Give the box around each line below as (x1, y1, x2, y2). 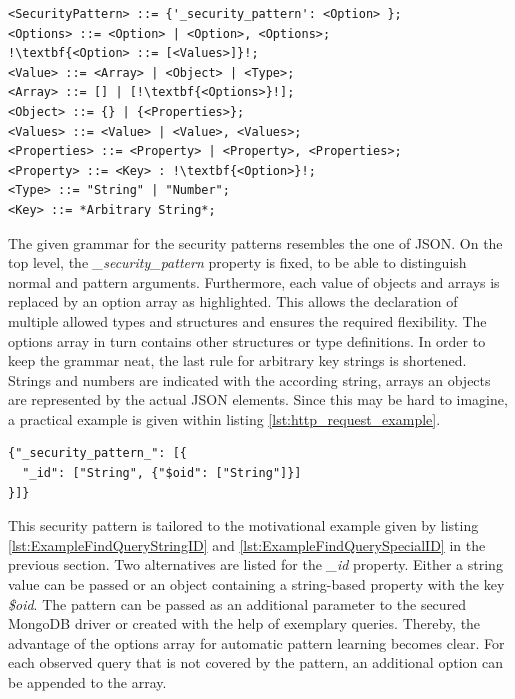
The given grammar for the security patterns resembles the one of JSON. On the (8, 232, 503, 253)
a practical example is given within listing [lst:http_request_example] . (8, 408, 441, 429)
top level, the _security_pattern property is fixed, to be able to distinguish (8, 252, 467, 273)
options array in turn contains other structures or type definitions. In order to (8, 330, 486, 351)
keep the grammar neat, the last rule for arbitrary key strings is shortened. (8, 350, 467, 371)
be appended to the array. (8, 672, 167, 692)
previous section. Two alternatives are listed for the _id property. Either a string (8, 554, 503, 575)
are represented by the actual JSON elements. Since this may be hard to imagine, (8, 389, 508, 410)
